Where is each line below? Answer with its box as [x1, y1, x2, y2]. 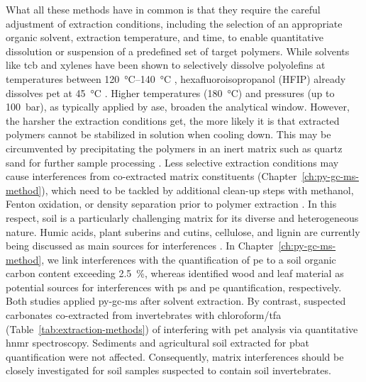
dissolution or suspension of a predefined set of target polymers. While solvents [6, 43, 350, 58]
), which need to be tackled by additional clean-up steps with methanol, [41, 182, 354, 197]
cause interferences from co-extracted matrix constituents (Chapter [6, 169, 297, 184]
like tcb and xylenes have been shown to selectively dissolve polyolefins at [6, 57, 326, 72]
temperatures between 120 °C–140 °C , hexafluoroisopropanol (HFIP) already [6, 71, 346, 86]
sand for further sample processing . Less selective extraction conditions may [6, 155, 339, 169]
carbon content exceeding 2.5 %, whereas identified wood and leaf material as [6, 266, 344, 281]
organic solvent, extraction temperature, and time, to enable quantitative [6, 30, 323, 45]
